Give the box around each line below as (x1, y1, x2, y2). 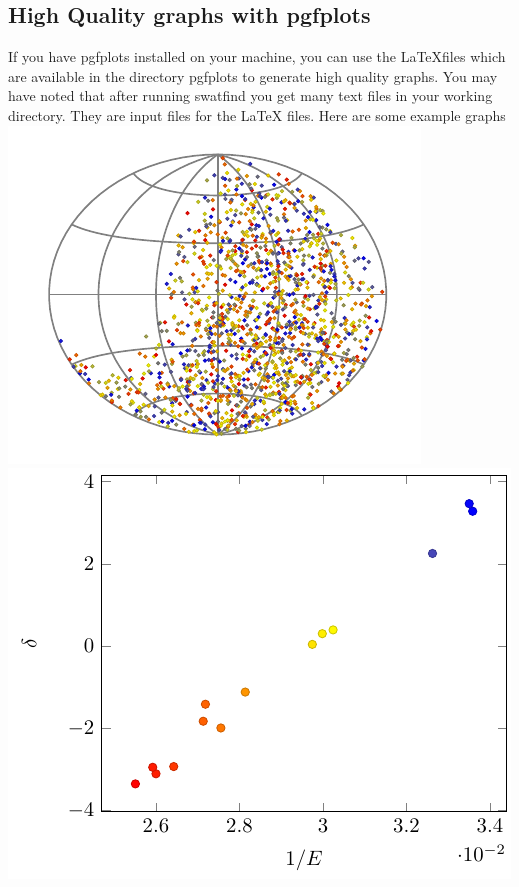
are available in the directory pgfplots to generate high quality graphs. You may (8, 65, 498, 86)
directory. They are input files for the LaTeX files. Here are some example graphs (8, 104, 506, 125)
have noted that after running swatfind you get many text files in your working (8, 85, 493, 106)
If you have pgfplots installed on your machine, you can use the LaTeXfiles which (8, 46, 506, 67)
